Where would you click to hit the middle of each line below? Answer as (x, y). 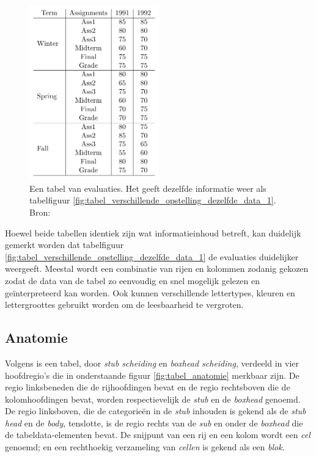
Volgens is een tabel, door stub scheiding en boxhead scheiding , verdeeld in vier (152, 363)
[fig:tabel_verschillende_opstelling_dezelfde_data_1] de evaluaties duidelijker (152, 256)
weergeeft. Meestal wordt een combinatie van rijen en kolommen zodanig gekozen (157, 269)
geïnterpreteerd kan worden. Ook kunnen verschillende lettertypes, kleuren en (150, 292)
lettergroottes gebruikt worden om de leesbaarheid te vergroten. (124, 305)
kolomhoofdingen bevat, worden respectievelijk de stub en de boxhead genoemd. (153, 399)
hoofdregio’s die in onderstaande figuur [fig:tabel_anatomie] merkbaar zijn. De (152, 375)
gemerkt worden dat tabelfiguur (64, 245)
